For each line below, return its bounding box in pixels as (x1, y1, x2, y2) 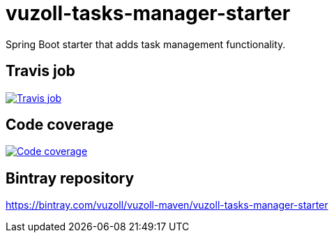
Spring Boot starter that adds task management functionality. (6, 38, 286, 50)
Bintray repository (6, 169, 135, 187)
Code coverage (6, 116, 114, 134)
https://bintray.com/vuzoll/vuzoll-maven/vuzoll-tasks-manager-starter (6, 199, 328, 211)
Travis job (6, 62, 75, 80)
